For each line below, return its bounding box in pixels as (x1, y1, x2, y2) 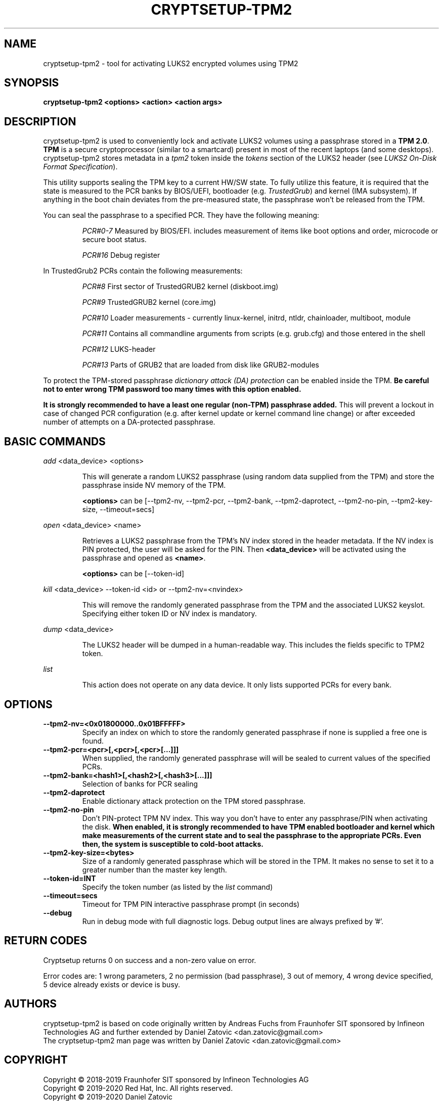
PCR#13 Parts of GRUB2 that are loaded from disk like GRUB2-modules (82, 360, 319, 370)
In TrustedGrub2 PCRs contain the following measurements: (43, 266, 243, 276)
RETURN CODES (4, 934, 87, 947)
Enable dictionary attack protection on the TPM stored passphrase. (82, 796, 305, 805)
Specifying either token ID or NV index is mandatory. (82, 609, 257, 618)
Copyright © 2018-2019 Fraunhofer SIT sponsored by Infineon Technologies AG (43, 1075, 309, 1084)
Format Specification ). (43, 162, 118, 171)
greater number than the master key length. (82, 865, 227, 874)
